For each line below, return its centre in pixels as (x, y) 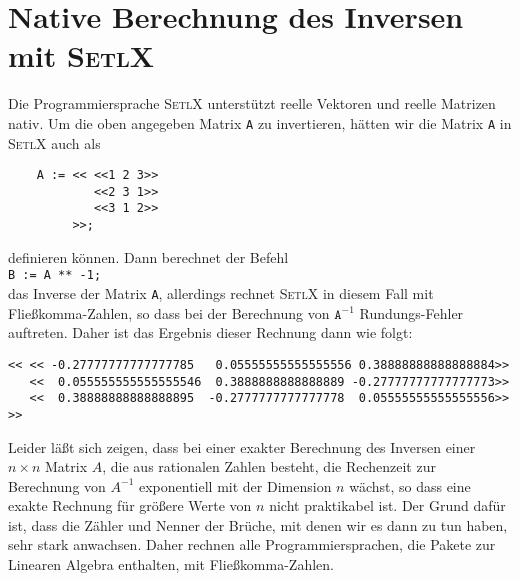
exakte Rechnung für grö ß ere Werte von (130, 505)
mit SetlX (81, 55)
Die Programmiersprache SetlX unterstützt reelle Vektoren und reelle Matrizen (252, 103)
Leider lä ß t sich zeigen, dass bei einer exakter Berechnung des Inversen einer (242, 446)
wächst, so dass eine (410, 485)
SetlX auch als (54, 142)
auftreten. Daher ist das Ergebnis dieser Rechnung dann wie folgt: (210, 332)
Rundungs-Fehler (411, 312)
